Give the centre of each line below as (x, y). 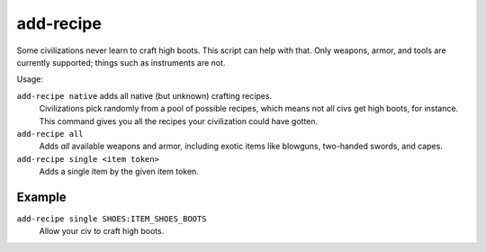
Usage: (30, 79)
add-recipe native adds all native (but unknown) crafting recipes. (144, 95)
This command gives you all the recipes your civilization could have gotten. (179, 121)
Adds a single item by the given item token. (119, 172)
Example (41, 197)
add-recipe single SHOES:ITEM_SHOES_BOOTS (112, 219)
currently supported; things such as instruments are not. (121, 62)
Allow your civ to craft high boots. (102, 231)
